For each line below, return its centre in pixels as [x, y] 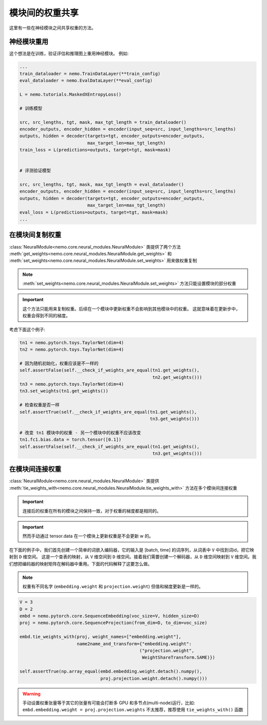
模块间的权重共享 [44, 13]
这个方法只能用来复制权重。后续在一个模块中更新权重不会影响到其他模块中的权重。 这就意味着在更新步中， [131, 309]
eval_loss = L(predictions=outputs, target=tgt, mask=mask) [94, 212]
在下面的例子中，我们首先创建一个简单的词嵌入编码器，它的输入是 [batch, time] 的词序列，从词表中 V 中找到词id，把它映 [132, 550]
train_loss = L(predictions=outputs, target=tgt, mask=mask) [95, 150]
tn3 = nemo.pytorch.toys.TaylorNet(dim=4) [72, 384]
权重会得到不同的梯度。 [46, 316]
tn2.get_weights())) [177, 377]
